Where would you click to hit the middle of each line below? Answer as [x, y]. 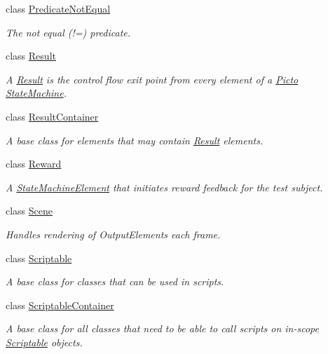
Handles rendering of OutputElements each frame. [113, 234]
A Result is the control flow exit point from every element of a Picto [152, 79]
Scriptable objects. [44, 342]
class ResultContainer [52, 116]
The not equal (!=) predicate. [68, 32]
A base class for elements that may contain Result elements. [135, 140]
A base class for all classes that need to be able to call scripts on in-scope [162, 328]
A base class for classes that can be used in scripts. [115, 281]
